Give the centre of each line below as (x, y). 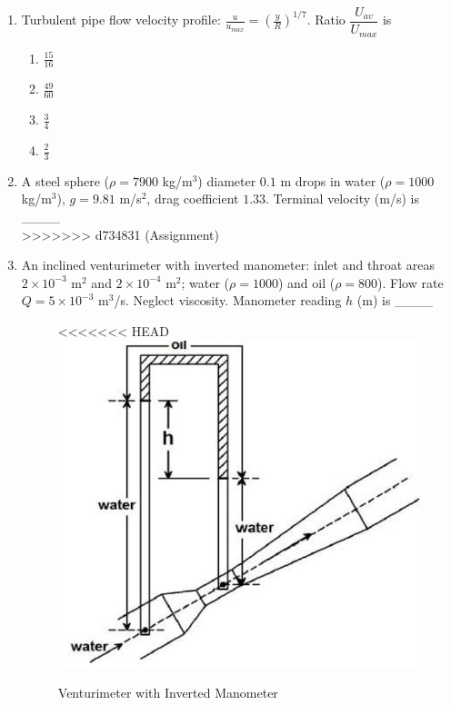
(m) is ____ (395, 300)
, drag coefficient (193, 199)
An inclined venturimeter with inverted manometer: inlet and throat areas (228, 265)
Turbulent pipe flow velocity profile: (121, 20)
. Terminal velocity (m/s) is (342, 199)
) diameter (227, 180)
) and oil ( (306, 282)
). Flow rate (411, 282)
